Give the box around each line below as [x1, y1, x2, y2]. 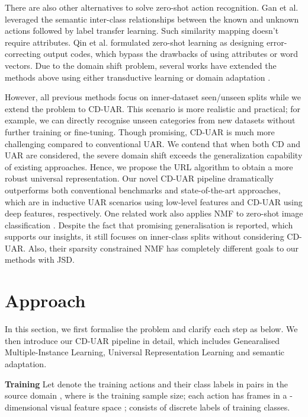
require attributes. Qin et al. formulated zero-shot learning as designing [5, 36, 264, 48]
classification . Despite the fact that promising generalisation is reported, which [5, 218, 293, 231]
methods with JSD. [5, 253, 75, 266]
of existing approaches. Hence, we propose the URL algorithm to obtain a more [5, 160, 293, 173]
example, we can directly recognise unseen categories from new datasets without [5, 114, 296, 126]
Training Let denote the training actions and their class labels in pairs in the [5, 377, 288, 390]
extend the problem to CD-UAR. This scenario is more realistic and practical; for [5, 102, 301, 114]
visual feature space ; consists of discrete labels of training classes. [50, 400, 290, 413]
